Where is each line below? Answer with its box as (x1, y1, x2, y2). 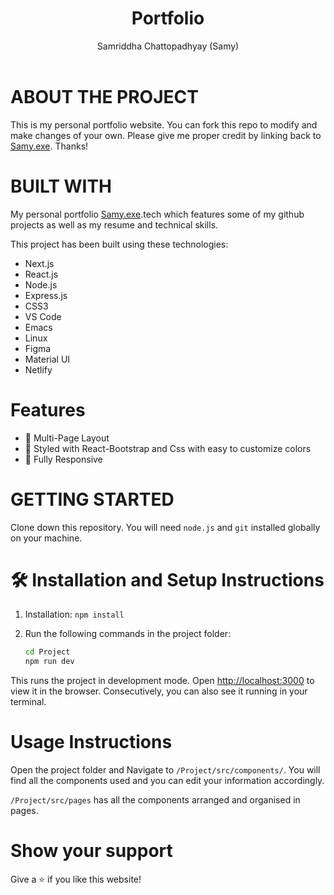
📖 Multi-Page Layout (24, 432, 110, 444)
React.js (24, 268, 59, 280)
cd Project (24, 647, 71, 657)
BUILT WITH (10, 175, 113, 197)
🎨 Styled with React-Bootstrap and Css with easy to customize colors (24, 442, 312, 454)
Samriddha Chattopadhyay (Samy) (96, 40, 240, 52)
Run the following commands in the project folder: (24, 628, 232, 640)
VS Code (24, 310, 62, 322)
